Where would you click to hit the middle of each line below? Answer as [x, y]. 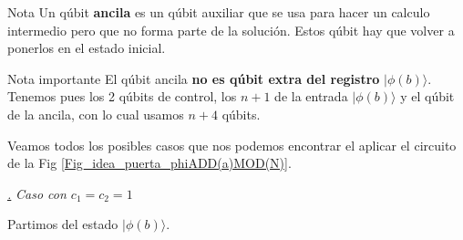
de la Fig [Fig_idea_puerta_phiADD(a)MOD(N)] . [149, 163]
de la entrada [311, 96]
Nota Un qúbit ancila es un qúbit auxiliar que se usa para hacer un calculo [219, 12]
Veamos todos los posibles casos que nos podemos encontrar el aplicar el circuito [232, 145]
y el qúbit [427, 96]
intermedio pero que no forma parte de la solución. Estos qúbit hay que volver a [231, 30]
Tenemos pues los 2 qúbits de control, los [122, 96]
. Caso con [37, 193]
